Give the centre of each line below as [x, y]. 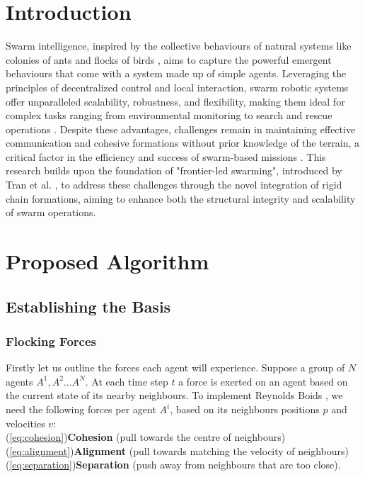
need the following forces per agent [81, 409]
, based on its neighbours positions [245, 409]
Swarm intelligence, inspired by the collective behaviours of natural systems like [179, 46]
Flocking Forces [51, 341]
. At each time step [127, 381]
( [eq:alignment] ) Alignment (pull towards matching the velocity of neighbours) [177, 450]
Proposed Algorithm [108, 261]
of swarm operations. [51, 212]
